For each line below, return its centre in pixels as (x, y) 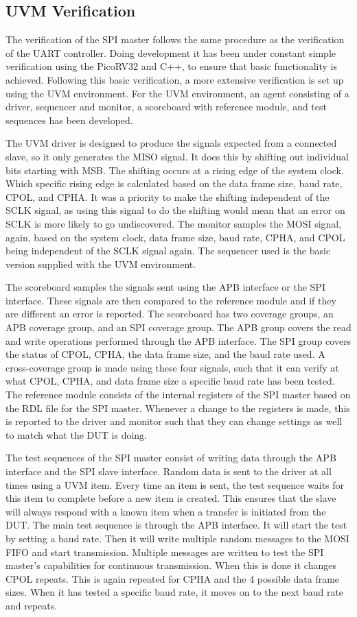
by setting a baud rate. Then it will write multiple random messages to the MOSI (177, 538)
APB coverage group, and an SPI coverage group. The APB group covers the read (178, 327)
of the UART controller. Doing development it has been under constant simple (171, 52)
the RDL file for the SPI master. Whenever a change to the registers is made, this (178, 408)
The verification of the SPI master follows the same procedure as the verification (175, 39)
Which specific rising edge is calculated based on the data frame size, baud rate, (174, 183)
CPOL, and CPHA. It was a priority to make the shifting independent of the (168, 196)
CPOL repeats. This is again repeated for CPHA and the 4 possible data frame (173, 578)
